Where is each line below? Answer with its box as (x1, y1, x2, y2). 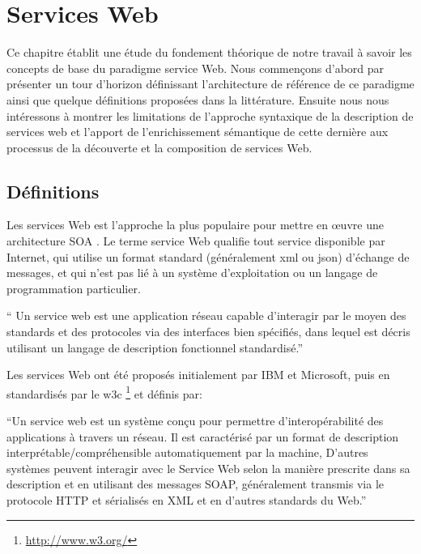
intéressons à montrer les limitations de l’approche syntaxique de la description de (6, 107, 414, 124)
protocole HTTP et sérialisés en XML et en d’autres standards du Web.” (6, 492, 367, 509)
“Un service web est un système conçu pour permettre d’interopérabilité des (6, 412, 384, 429)
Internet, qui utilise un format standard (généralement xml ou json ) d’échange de (6, 248, 410, 265)
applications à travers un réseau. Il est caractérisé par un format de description (6, 428, 399, 445)
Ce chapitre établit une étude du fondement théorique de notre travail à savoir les (6, 44, 412, 61)
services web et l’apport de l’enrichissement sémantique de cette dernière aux (6, 123, 389, 140)
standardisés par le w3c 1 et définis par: (6, 382, 202, 402)
